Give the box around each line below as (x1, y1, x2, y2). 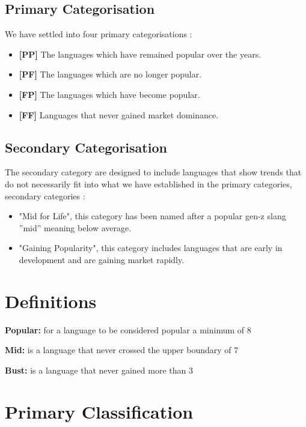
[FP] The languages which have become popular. (19, 88, 200, 100)
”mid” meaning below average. (19, 221, 132, 234)
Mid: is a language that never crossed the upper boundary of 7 (5, 344, 239, 356)
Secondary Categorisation (5, 138, 167, 156)
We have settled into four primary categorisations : (5, 28, 192, 40)
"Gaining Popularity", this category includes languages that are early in (19, 241, 283, 254)
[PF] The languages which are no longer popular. (19, 68, 202, 80)
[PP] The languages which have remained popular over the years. (19, 47, 262, 60)
